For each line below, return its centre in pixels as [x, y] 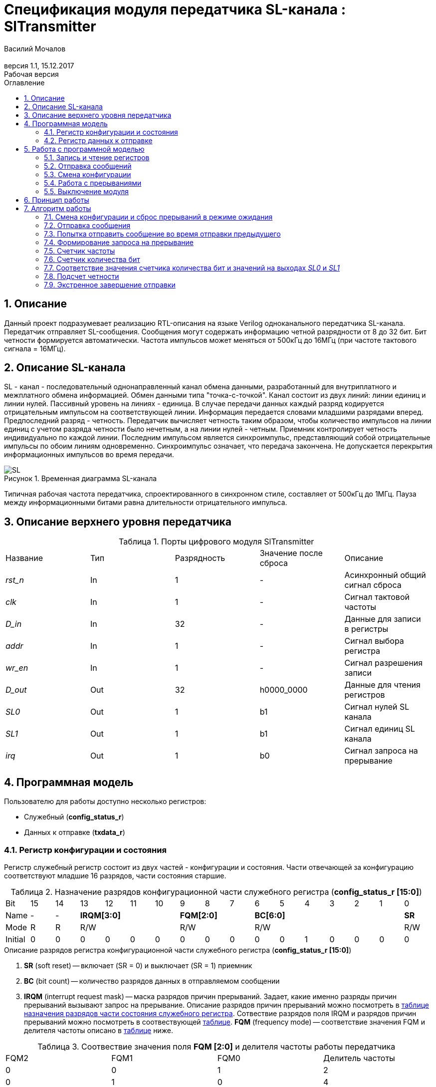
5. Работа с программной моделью [84, 149]
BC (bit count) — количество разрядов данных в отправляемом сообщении [152, 981]
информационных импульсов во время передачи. [89, 455]
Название [24, 558]
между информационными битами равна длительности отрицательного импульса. [146, 503]
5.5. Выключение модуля [86, 191]
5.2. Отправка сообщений [88, 166]
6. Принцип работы [57, 200]
